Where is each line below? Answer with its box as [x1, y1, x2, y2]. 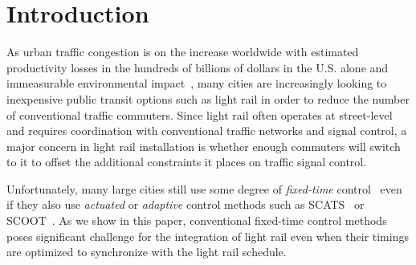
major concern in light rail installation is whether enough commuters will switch [6, 137, 401, 154]
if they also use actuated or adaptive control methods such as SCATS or [6, 196, 365, 213]
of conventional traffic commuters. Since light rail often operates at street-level [6, 106, 393, 123]
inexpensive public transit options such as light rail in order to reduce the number [6, 90, 410, 107]
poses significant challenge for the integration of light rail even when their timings [6, 227, 409, 244]
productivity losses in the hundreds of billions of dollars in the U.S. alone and [6, 59, 389, 75]
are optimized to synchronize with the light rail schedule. [6, 243, 287, 260]
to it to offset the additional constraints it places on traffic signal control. [6, 153, 367, 170]
